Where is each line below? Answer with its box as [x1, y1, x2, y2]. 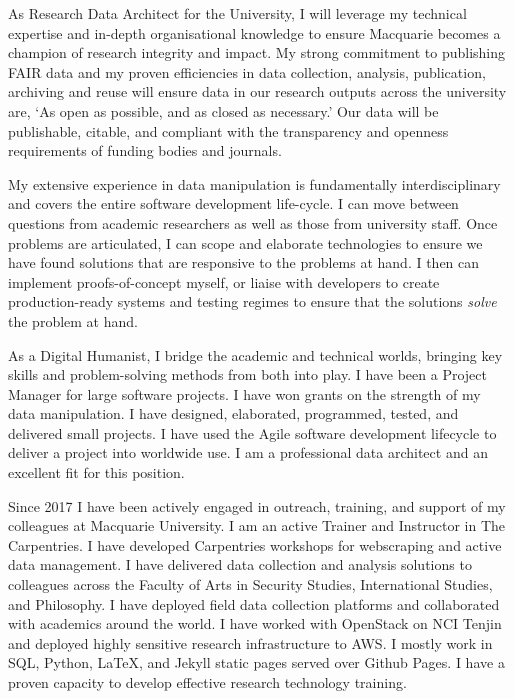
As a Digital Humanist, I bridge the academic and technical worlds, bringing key [8, 344, 503, 365]
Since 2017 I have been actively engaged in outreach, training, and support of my [8, 495, 506, 516]
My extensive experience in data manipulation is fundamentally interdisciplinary [8, 173, 501, 194]
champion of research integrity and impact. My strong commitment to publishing [8, 42, 506, 63]
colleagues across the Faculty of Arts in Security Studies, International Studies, [8, 574, 493, 595]
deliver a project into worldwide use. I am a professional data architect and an [8, 442, 488, 463]
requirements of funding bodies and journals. [8, 140, 282, 161]
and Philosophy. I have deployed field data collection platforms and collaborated [8, 593, 500, 614]
